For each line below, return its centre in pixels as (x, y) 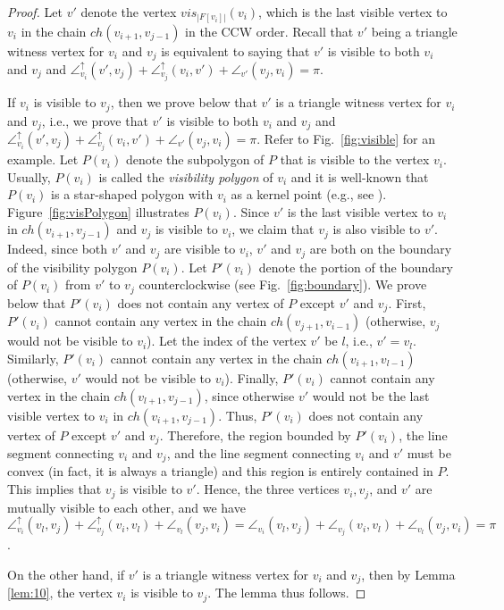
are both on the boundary (381, 249)
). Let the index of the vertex (227, 341)
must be (429, 453)
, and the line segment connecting (259, 453)
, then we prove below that (184, 102)
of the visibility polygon (72, 267)
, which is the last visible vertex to (353, 12)
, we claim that (273, 229)
